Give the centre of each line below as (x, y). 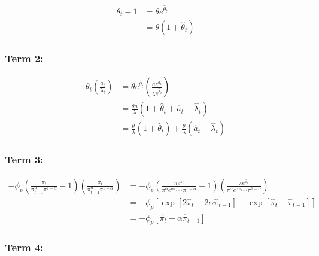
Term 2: (24, 58)
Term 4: (24, 247)
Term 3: (24, 159)
